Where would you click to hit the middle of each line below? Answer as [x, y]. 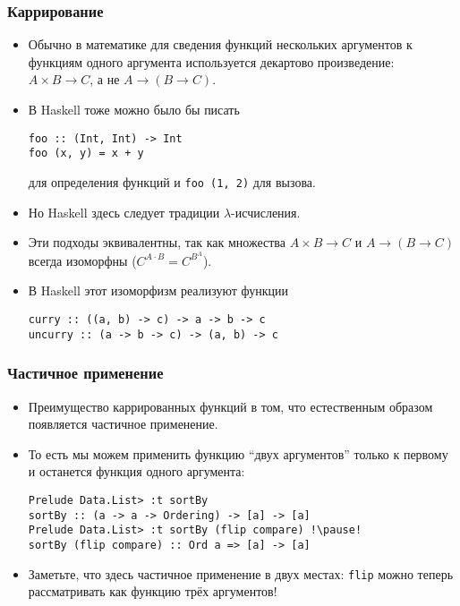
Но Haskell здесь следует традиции [124, 212]
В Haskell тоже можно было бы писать [134, 109]
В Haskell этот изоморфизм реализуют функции [158, 290]
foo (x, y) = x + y [86, 154]
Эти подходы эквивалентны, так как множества [157, 242]
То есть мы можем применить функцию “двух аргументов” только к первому [238, 453]
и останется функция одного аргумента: [136, 471]
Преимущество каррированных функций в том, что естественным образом [230, 406]
